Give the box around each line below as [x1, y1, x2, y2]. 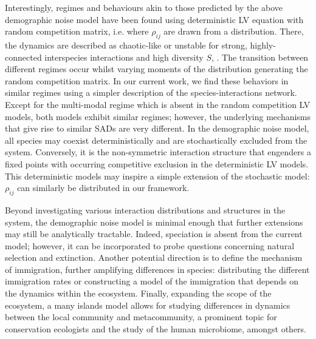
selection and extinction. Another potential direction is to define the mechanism [5, 251, 303, 264]
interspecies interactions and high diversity [44, 50, 204, 63]
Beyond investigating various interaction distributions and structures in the [5, 203, 286, 216]
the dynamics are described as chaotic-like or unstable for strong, [5, 38, 247, 51]
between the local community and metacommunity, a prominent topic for [5, 310, 277, 323]
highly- [250, 38, 276, 51]
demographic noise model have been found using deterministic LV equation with [5, 13, 304, 25]
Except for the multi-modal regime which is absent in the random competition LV [5, 98, 311, 110]
